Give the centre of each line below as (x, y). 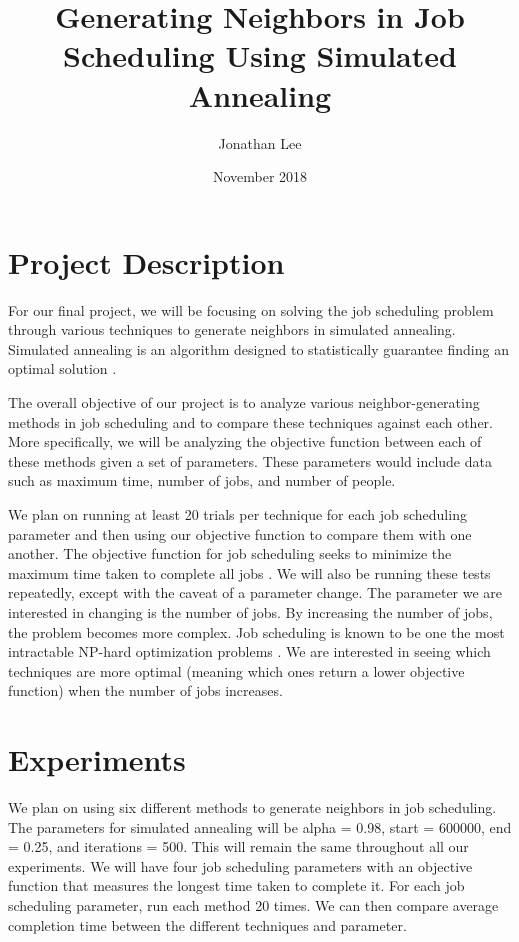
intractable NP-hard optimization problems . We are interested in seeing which (249, 651)
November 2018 (260, 176)
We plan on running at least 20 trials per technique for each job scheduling (237, 513)
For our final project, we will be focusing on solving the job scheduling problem (251, 309)
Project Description (146, 261)
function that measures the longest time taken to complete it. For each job (236, 885)
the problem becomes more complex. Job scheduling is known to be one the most (256, 631)
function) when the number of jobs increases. (145, 690)
